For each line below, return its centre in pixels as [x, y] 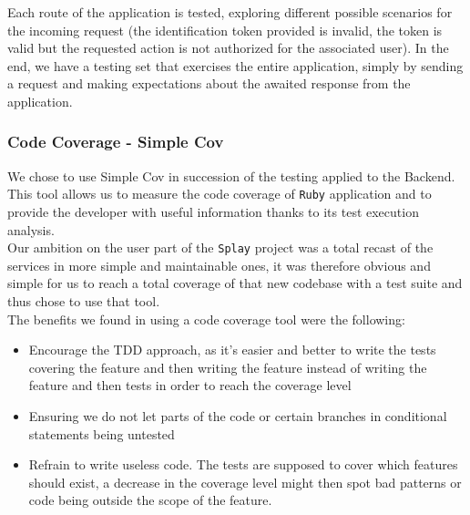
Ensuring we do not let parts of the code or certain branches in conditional [238, 416]
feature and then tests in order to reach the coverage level [190, 385]
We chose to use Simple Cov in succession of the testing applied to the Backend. [231, 175]
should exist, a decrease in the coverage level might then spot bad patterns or [245, 482]
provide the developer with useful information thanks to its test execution [213, 212]
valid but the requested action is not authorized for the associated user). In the [228, 48]
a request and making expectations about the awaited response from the [209, 83]
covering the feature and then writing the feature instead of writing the [228, 367]
